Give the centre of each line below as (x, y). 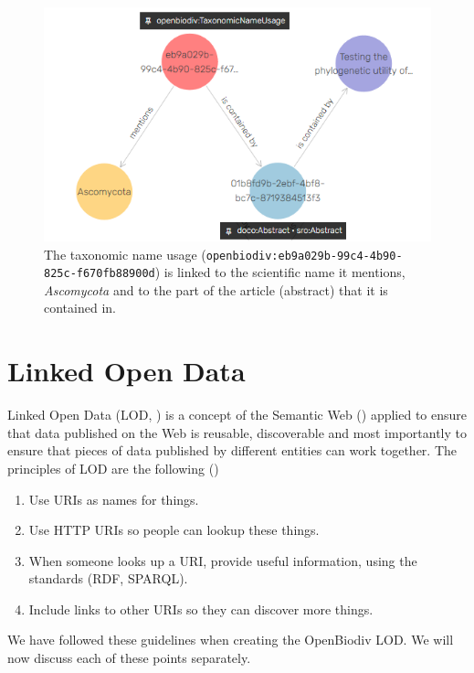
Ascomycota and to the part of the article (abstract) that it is (216, 289)
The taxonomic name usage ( (125, 254)
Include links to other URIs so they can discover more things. (201, 609)
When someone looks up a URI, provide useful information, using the (223, 560)
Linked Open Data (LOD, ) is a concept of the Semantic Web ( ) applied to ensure (237, 415)
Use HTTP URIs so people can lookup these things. (174, 530)
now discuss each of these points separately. (129, 658)
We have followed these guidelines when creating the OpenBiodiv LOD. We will (231, 640)
